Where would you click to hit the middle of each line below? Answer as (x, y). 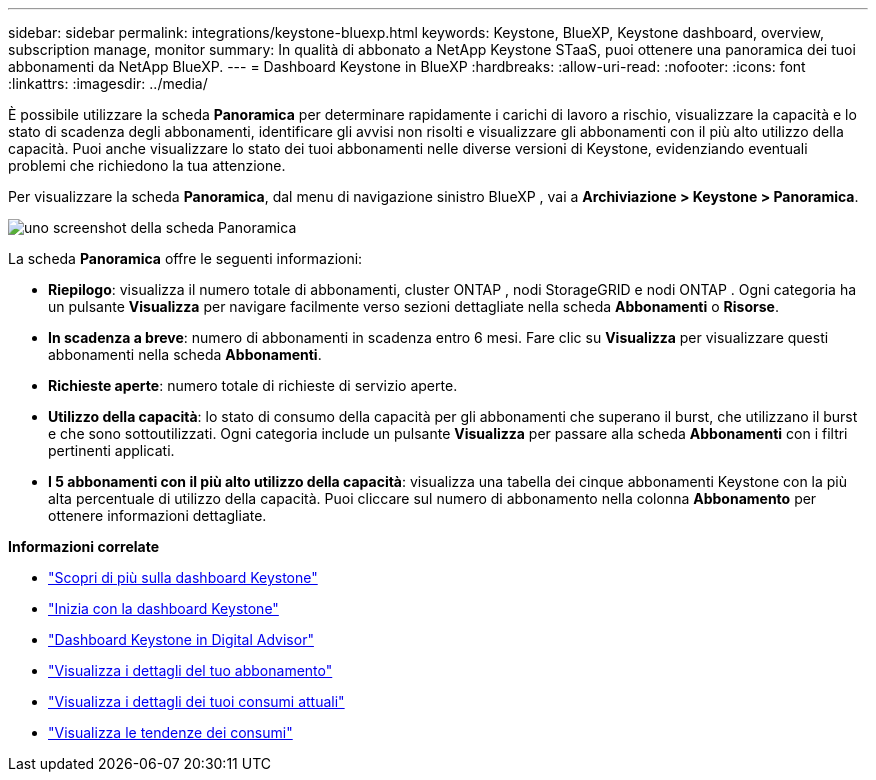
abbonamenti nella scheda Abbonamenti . (185, 354)
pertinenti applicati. (111, 450)
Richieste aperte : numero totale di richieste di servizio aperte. (253, 385)
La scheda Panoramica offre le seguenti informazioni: (185, 258)
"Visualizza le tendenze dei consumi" (170, 732)
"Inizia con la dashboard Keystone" (163, 608)
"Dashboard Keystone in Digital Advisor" (181, 639)
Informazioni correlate (84, 546)
